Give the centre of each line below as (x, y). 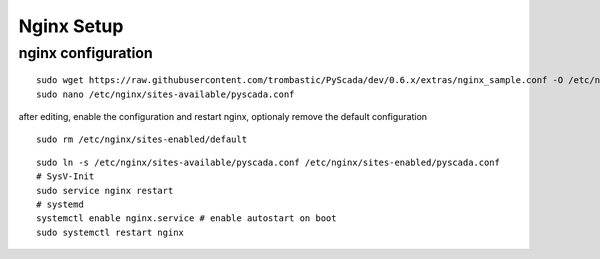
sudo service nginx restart (105, 190)
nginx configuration (86, 53)
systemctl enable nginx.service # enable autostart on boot (186, 218)
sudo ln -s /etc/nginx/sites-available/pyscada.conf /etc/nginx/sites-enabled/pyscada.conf (268, 162)
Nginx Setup (71, 26)
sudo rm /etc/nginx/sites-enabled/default (142, 139)
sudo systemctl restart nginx (110, 232)
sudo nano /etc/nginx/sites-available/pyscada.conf (165, 94)
